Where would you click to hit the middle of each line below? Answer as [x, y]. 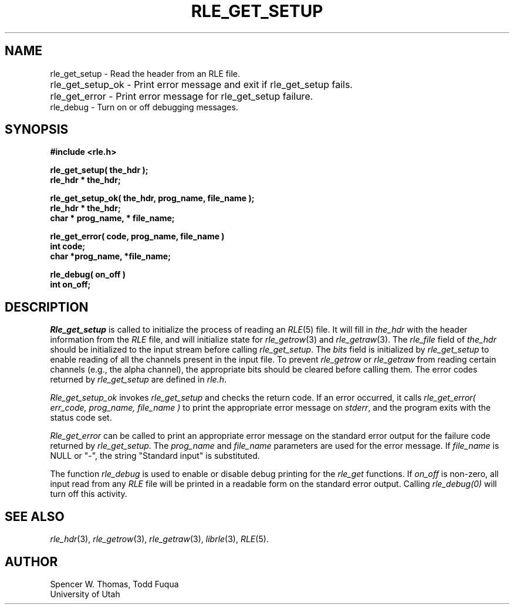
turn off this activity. [89, 494]
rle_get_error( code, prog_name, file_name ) [137, 236]
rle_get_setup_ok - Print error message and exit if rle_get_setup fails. [201, 84]
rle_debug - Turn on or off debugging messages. [144, 107]
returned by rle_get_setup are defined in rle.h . [138, 380]
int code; [68, 246]
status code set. [81, 418]
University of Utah [85, 594]
